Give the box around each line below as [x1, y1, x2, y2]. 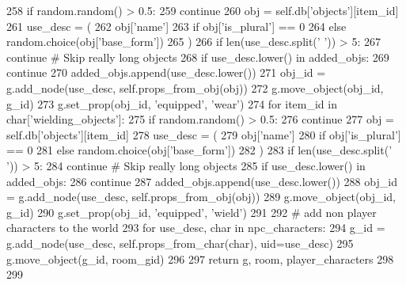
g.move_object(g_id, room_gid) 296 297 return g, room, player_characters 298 [6, 250, 394, 267]
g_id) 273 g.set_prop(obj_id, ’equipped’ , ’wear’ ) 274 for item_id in [6, 95, 337, 112]
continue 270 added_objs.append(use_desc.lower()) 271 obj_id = [6, 64, 326, 81]
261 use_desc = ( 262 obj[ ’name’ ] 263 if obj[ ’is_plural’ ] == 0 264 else [6, 17, 347, 34]
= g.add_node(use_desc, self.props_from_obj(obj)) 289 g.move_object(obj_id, [6, 188, 397, 205]
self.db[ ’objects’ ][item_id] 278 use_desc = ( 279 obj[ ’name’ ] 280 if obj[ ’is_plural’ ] [6, 126, 401, 142]
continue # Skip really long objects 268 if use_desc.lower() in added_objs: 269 [6, 48, 389, 65]
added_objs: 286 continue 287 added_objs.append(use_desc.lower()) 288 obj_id [6, 173, 397, 189]
